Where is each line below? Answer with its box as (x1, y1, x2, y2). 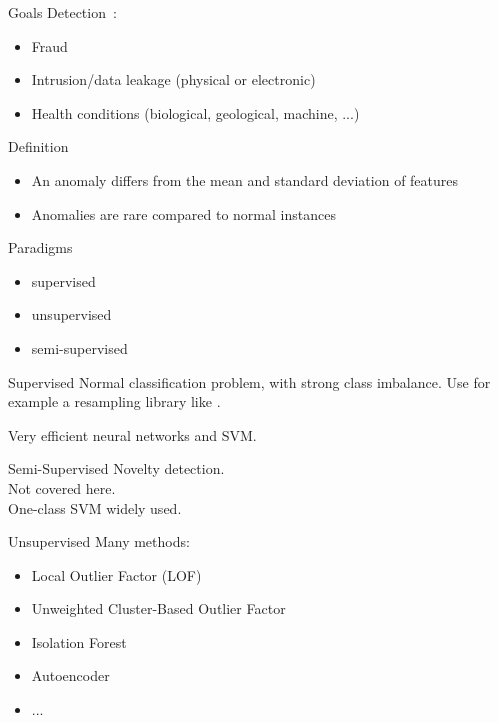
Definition (8, 136, 69, 157)
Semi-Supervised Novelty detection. (8, 458, 225, 479)
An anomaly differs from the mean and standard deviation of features (31, 169, 459, 190)
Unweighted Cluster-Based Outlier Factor (31, 598, 286, 619)
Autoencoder (31, 665, 110, 686)
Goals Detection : (8, 2, 117, 22)
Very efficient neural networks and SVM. (8, 424, 257, 445)
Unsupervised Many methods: (8, 531, 190, 552)
